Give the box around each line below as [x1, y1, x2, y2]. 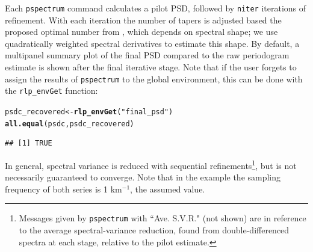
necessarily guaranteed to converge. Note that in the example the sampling [5, 171, 281, 183]
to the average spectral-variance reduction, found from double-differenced [19, 223, 290, 236]
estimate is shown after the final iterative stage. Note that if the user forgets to [5, 61, 297, 73]
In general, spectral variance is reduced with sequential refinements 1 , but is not [5, 157, 297, 171]
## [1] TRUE [5, 139, 52, 148]
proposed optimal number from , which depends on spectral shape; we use [5, 25, 278, 38]
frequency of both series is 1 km [5, 182, 122, 195]
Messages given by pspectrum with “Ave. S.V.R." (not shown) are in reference [19, 212, 306, 224]
